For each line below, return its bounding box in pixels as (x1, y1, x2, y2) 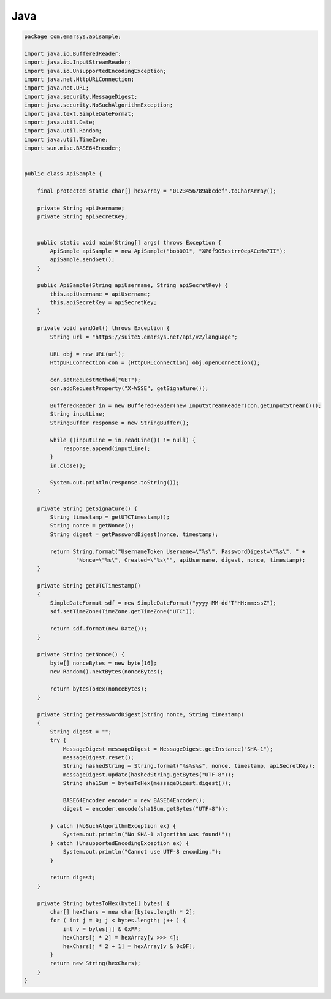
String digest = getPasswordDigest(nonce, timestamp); (50, 530, 219, 538)
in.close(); (50, 462, 86, 469)
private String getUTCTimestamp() (37, 583, 141, 589)
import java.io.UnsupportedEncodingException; (24, 67, 167, 74)
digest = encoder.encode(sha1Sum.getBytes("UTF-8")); (63, 805, 228, 813)
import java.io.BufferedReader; (24, 50, 122, 57)
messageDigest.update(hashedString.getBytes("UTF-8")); (63, 771, 235, 778)
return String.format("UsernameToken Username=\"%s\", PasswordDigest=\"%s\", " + (50, 548, 306, 555)
